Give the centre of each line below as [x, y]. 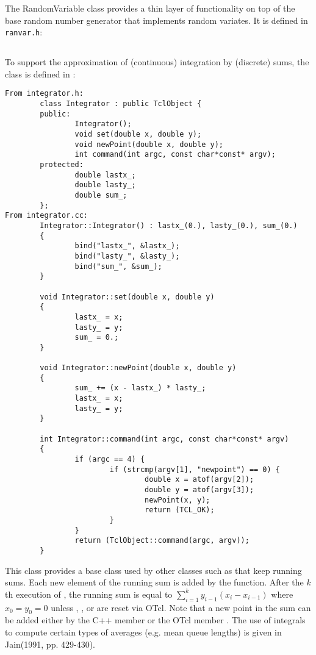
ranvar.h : [24, 32]
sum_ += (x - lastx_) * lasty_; [140, 388]
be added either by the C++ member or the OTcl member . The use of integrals [155, 620]
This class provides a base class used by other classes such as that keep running [153, 570]
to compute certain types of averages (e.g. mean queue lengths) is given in [143, 632]
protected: [62, 165]
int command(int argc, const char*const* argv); [175, 155]
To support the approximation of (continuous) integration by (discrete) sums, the [157, 62]
